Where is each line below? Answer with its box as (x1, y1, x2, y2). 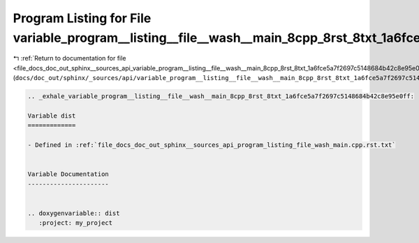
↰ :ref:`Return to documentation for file (13, 54, 126, 63)
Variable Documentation (27, 171, 110, 178)
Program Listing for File (13, 10, 152, 26)
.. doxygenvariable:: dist (27, 209, 120, 217)
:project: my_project (38, 219, 113, 227)
